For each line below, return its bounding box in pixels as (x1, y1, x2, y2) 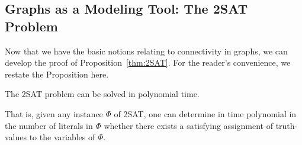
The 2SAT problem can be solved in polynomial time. (5, 88, 200, 100)
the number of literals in (5, 119, 93, 131)
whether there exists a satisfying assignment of (104, 119, 273, 131)
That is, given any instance (5, 107, 103, 120)
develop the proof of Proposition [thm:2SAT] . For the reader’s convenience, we (5, 56, 291, 69)
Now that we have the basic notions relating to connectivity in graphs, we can (5, 44, 288, 57)
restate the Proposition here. (5, 67, 109, 80)
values (5, 131, 27, 143)
